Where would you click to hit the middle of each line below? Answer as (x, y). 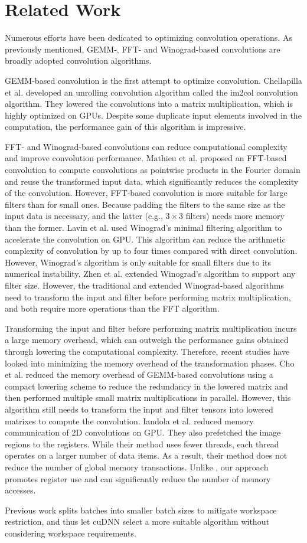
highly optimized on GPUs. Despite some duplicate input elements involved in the (153, 115)
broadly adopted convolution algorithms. (78, 60)
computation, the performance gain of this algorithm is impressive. (125, 127)
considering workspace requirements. (71, 533)
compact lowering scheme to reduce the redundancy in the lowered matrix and (146, 386)
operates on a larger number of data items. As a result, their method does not (146, 455)
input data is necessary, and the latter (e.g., (84, 216)
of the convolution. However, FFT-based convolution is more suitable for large (146, 193)
